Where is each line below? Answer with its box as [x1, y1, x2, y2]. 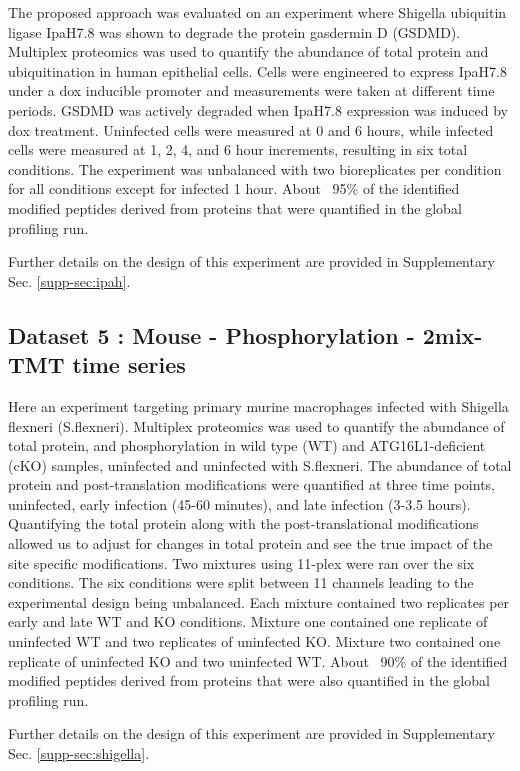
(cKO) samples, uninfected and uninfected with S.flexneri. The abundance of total [8, 454, 512, 475]
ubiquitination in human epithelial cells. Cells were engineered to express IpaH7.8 [8, 60, 507, 81]
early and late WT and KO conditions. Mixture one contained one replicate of [8, 611, 488, 632]
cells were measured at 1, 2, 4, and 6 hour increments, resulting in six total [8, 139, 468, 160]
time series [72, 349, 186, 380]
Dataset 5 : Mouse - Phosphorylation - [8, 319, 415, 350]
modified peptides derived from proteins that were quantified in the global [8, 197, 462, 218]
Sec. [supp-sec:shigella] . [8, 743, 150, 763]
